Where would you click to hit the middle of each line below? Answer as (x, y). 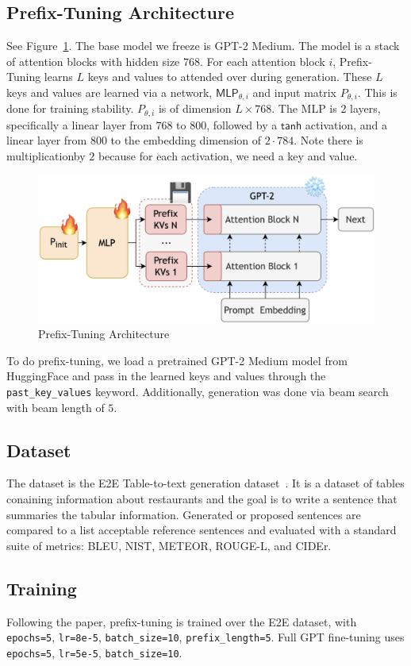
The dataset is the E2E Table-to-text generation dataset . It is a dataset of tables (205, 483)
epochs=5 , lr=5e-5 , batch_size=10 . (94, 652)
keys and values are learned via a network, (109, 92)
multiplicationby (46, 156)
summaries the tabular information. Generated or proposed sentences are (184, 514)
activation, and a (346, 124)
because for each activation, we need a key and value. (228, 156)
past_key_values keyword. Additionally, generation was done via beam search (198, 391)
